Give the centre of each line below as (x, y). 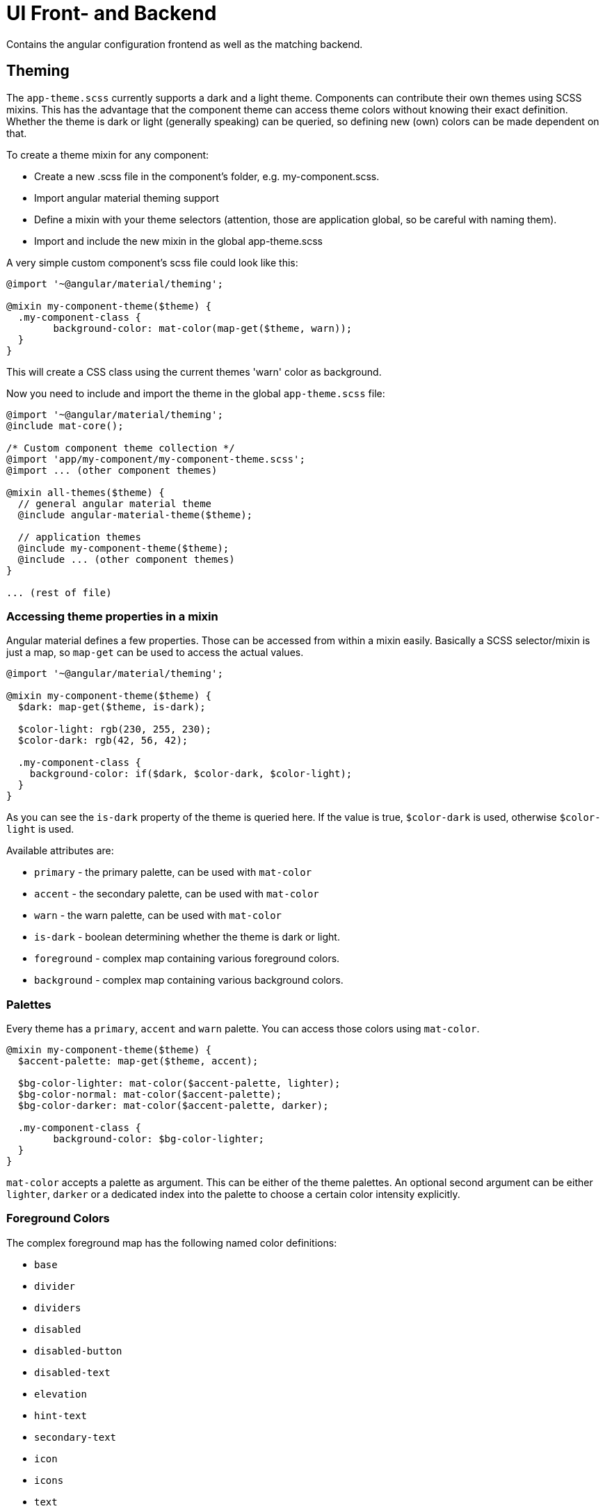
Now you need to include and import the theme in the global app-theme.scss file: (196, 393)
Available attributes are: (60, 851)
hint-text (60, 1415)
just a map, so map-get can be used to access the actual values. (155, 653)
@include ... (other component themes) (126, 559)
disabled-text (72, 1372)
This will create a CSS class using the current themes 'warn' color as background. (194, 371)
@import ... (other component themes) (112, 470)
